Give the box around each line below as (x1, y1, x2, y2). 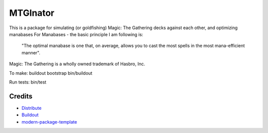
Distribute (21, 105, 42, 111)
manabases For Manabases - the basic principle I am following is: (9, 31, 143, 37)
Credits (9, 92, 33, 100)
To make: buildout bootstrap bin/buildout (9, 70, 93, 76)
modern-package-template (21, 119, 77, 125)
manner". (21, 49, 41, 55)
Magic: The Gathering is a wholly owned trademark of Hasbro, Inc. (9, 61, 145, 67)
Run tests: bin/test (9, 79, 47, 85)
